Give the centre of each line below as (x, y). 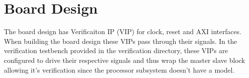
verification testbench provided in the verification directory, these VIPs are (116, 50)
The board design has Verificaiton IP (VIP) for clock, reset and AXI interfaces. (123, 31)
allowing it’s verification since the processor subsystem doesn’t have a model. (119, 69)
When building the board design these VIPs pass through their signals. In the (121, 41)
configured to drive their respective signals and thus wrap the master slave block (125, 60)
